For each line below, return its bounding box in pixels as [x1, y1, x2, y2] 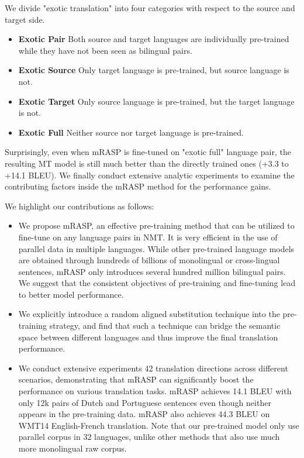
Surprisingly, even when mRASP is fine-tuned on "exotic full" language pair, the [5, 146, 291, 158]
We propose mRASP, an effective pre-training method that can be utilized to [18, 219, 295, 232]
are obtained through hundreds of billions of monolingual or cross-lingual [18, 254, 280, 266]
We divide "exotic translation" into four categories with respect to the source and [5, 2, 295, 13]
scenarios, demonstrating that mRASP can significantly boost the [18, 373, 254, 385]
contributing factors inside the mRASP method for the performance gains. [5, 180, 271, 192]
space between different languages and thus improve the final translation [18, 330, 278, 343]
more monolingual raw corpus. [18, 442, 127, 454]
